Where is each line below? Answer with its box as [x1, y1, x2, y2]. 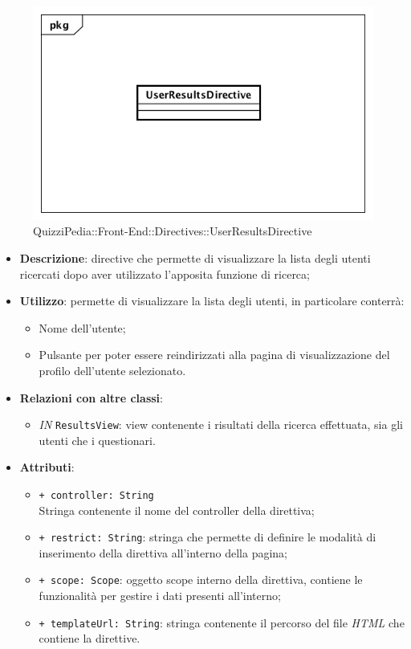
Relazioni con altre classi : [19, 389, 163, 406]
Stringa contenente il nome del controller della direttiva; [39, 501, 315, 518]
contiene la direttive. [39, 630, 140, 647]
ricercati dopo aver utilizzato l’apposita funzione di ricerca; [19, 265, 310, 282]
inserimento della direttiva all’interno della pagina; [39, 544, 287, 561]
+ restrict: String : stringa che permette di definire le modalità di [39, 529, 376, 545]
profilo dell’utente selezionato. [39, 361, 186, 378]
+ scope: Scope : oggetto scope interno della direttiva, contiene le [39, 571, 363, 588]
